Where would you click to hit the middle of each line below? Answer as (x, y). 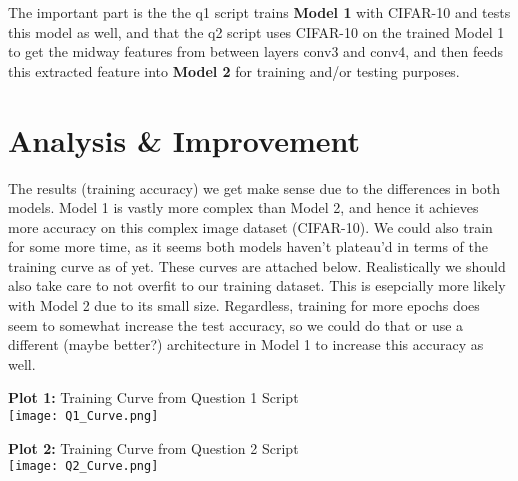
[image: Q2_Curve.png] (83, 466)
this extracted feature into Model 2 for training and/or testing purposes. (234, 70)
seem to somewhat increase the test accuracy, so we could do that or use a (236, 324)
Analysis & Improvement (184, 139)
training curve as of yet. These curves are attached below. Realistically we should (257, 265)
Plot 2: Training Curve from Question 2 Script (153, 447)
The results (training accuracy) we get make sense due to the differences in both (254, 187)
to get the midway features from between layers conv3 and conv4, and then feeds (255, 51)
